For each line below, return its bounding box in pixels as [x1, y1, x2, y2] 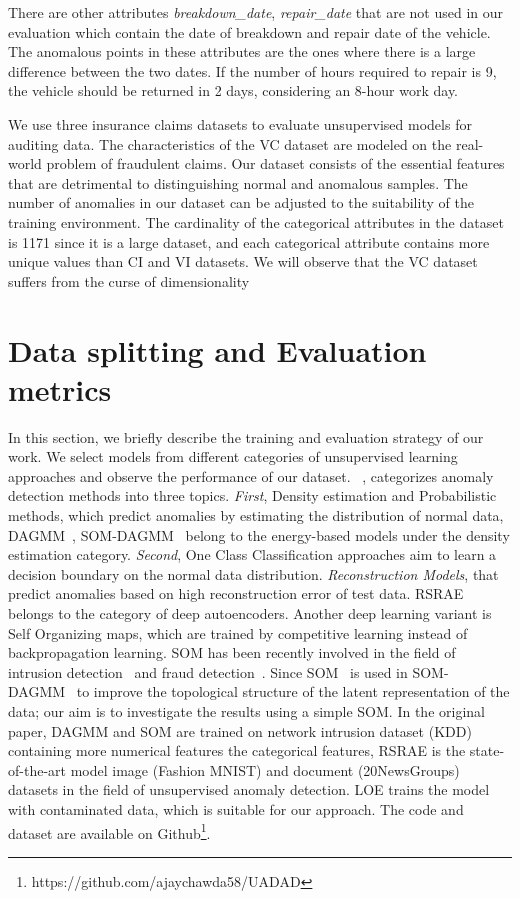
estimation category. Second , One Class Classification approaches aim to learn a [8, 544, 497, 565]
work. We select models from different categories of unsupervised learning [8, 446, 458, 467]
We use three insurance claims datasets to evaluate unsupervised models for [8, 113, 472, 134]
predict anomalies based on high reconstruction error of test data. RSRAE [8, 583, 464, 604]
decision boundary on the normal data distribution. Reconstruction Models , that [8, 563, 499, 584]
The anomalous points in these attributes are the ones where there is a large [8, 41, 476, 62]
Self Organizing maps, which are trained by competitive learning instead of [8, 622, 468, 643]
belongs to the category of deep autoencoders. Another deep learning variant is [8, 602, 492, 623]
